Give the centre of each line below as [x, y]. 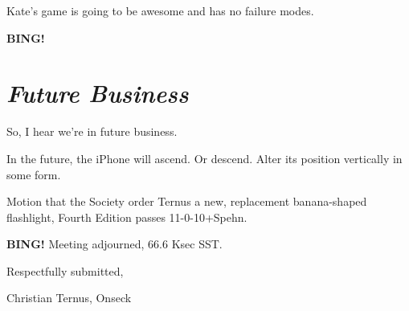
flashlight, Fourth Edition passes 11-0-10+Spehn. [127, 217]
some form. [34, 174]
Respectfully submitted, [65, 270]
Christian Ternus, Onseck [69, 298]
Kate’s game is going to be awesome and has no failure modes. [160, 10]
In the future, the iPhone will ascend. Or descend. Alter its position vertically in [204, 158]
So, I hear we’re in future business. [92, 131]
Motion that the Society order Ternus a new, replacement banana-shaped [187, 201]
